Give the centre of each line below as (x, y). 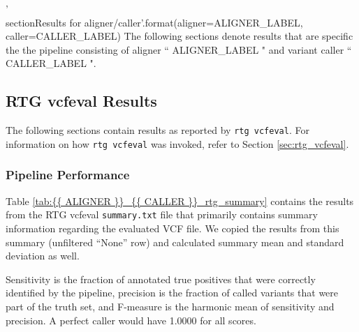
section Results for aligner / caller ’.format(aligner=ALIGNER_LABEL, (154, 22)
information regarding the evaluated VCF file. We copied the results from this (173, 228)
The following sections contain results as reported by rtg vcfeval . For (157, 130)
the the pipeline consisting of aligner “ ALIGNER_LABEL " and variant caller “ (179, 49)
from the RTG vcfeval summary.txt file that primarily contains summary (162, 214)
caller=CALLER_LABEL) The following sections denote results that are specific (179, 36)
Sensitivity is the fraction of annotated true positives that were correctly (161, 279)
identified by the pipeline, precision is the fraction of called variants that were (172, 293)
